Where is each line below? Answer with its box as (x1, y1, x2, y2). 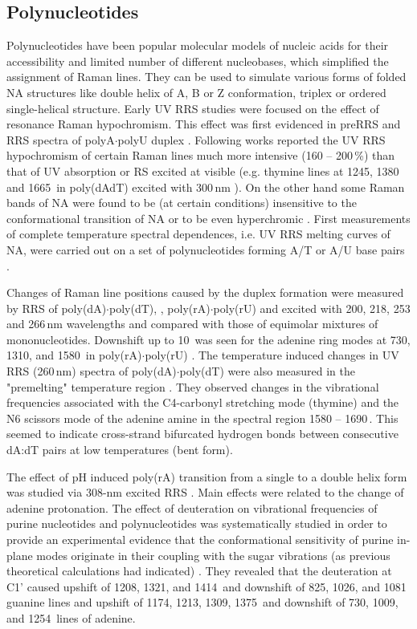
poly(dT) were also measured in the (179, 363, 355, 379)
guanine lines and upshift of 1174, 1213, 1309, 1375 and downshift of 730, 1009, (6, 594, 399, 611)
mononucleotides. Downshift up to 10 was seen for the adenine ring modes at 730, (6, 331, 411, 347)
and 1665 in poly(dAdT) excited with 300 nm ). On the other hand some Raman (6, 178, 405, 195)
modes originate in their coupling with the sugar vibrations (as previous (36, 546, 390, 563)
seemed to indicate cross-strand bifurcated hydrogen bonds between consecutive (6, 425, 399, 442)
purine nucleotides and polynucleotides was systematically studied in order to (6, 515, 387, 532)
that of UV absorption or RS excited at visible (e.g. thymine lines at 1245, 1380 (6, 162, 399, 179)
